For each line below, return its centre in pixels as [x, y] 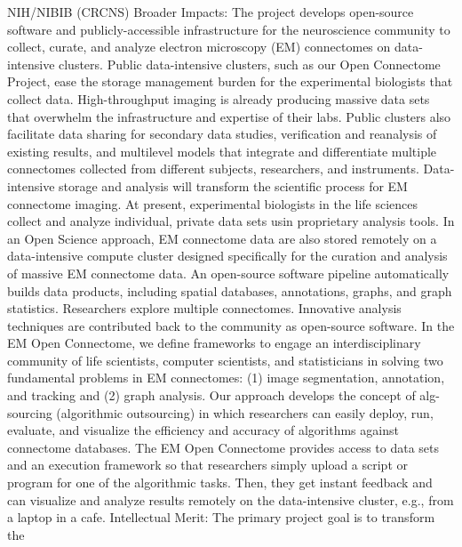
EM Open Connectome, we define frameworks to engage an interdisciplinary [214, 343]
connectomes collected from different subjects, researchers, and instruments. [213, 169]
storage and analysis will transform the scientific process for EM [233, 185]
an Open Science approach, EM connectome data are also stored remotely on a [222, 238]
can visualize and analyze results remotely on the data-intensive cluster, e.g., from [231, 499]
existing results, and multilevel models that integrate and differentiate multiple [222, 151]
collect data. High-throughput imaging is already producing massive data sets [219, 98]
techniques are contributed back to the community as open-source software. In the [231, 325]
